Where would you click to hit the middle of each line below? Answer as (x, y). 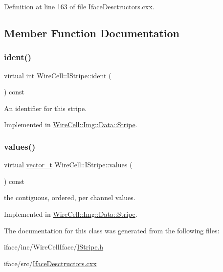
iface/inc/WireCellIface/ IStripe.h (54, 247)
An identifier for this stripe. (45, 108)
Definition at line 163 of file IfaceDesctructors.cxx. (79, 6)
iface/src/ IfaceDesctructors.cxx (50, 263)
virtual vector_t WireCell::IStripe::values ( (68, 165)
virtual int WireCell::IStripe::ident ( (58, 75)
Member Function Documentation (92, 33)
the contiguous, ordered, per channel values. (70, 197)
